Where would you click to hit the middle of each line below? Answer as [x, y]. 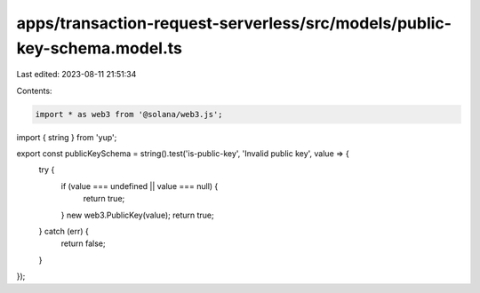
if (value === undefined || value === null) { [140, 186]
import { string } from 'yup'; [67, 137]
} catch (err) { [64, 232]
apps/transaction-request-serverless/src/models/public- [234, 23]
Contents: [34, 91]
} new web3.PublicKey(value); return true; [137, 215]
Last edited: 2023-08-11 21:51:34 [76, 75]
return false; [83, 243]
